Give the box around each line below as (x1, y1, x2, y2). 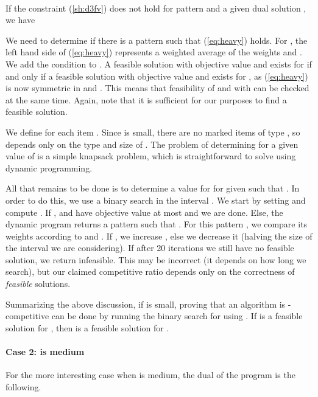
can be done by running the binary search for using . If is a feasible (51, 309, 303, 322)
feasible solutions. (5, 277, 71, 290)
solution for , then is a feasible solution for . (5, 321, 169, 334)
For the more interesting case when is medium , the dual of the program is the (5, 368, 295, 381)
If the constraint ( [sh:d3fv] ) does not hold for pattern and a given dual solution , (5, 1, 306, 14)
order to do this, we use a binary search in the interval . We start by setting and (5, 193, 306, 206)
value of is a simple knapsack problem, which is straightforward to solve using (5, 150, 296, 162)
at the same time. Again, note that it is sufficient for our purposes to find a (5, 93, 287, 106)
